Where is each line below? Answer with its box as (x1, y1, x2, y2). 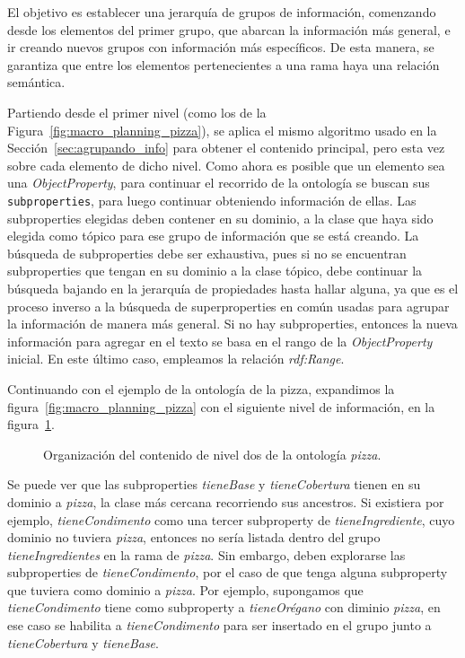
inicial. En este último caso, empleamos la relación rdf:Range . (7, 349, 345, 368)
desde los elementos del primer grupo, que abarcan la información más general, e (7, 20, 451, 39)
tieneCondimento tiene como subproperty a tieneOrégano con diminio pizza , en (7, 598, 441, 617)
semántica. (7, 73, 66, 92)
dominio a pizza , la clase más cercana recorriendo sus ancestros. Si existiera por (7, 492, 444, 511)
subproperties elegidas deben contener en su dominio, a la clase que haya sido (7, 208, 434, 227)
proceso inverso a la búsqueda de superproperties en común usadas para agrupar (7, 296, 450, 315)
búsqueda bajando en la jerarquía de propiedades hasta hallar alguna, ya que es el (7, 278, 459, 297)
